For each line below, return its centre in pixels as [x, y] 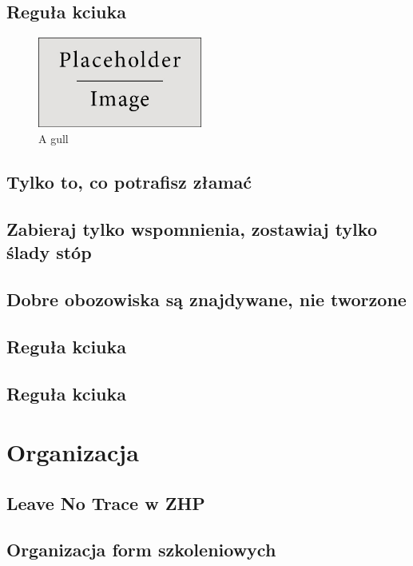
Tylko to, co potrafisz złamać [129, 181]
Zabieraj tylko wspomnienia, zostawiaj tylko [192, 228]
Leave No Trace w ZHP [106, 502]
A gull [54, 139]
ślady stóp [49, 252]
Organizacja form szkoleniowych [141, 550]
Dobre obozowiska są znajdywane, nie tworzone [206, 299]
